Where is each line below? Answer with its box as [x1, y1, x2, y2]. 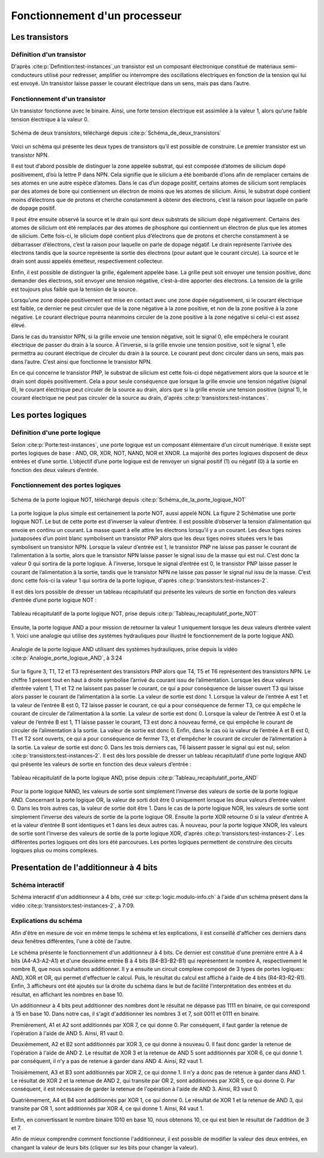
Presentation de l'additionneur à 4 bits [11, 862, 158, 872]
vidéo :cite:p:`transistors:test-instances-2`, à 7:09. [11, 902, 135, 909]
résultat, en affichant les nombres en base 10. [11, 991, 124, 998]
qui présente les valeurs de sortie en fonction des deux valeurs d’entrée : [11, 761, 192, 768]
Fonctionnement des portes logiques [11, 481, 121, 489]
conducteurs [11, 71, 43, 78]
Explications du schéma [11, 917, 83, 925]
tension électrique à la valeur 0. [11, 115, 89, 123]
